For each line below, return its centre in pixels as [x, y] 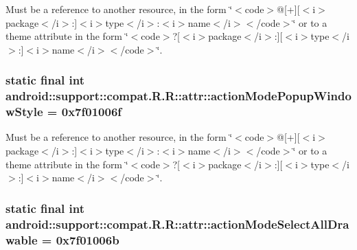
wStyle [24, 112]
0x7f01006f [92, 112]
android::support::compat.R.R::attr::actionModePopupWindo [178, 96]
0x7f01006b [88, 239]
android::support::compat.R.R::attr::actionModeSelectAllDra [177, 224]
